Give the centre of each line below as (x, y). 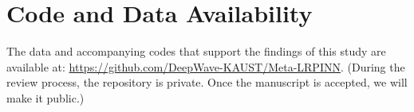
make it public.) (45, 97)
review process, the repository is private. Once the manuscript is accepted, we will (207, 82)
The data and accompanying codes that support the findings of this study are (196, 51)
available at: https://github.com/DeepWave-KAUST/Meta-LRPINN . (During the (206, 66)
